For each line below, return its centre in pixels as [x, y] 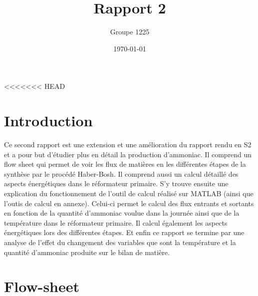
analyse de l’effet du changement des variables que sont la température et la [120, 242]
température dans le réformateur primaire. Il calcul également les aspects [116, 222]
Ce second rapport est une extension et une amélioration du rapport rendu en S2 [128, 145]
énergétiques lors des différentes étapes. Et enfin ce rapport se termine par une [124, 232]
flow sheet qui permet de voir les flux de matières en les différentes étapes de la [125, 164]
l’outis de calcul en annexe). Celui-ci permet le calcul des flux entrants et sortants [129, 203]
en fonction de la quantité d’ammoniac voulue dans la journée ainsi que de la [122, 213]
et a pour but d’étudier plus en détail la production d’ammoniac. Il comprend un [128, 154]
